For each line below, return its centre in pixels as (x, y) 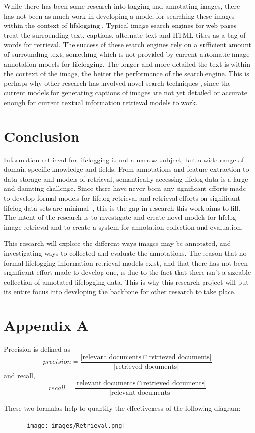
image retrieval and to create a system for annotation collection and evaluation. (124, 227)
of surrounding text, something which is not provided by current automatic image (127, 54)
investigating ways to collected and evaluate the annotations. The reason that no (125, 253)
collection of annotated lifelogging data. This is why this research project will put (126, 282)
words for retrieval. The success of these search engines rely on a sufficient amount (127, 44)
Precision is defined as (37, 349)
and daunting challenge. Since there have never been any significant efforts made (125, 188)
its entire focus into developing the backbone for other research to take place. (120, 291)
